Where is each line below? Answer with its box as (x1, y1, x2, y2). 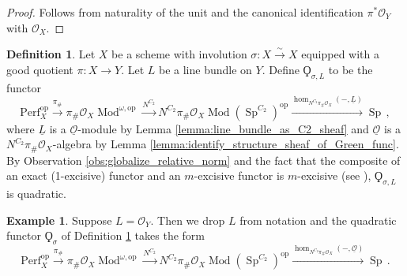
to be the (328, 61, 373, 77)
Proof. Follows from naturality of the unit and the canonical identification (6, 4, 364, 20)
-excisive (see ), (297, 167, 371, 184)
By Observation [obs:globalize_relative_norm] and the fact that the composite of (6, 151, 401, 168)
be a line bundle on (159, 61, 252, 77)
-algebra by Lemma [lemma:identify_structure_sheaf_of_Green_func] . (52, 136, 399, 152)
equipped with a (301, 46, 379, 62)
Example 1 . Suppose (6, 211, 112, 228)
